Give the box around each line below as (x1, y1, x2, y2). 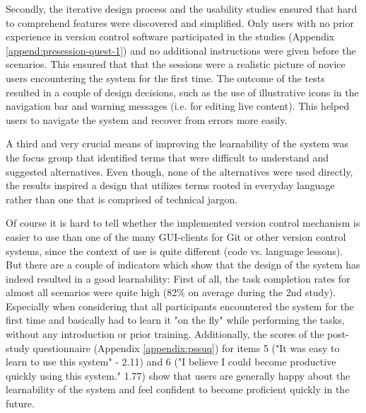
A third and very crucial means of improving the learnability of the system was (6, 136, 349, 151)
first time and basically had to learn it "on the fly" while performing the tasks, (6, 312, 345, 327)
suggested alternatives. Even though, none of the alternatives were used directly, (6, 164, 353, 179)
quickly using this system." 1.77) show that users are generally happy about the (6, 368, 350, 383)
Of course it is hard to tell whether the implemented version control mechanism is (6, 215, 360, 230)
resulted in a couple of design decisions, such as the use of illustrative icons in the (6, 84, 359, 99)
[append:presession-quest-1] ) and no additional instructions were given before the (6, 43, 356, 57)
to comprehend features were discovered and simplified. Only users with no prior (6, 15, 354, 30)
